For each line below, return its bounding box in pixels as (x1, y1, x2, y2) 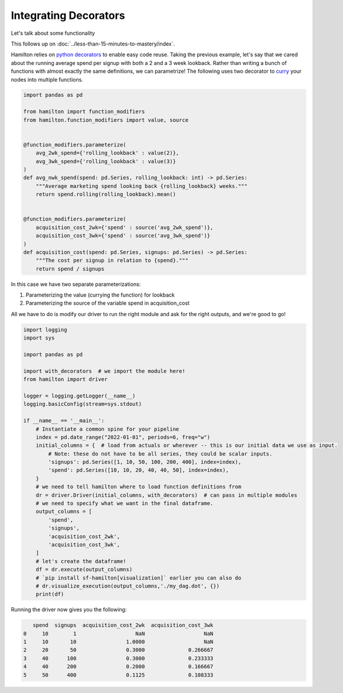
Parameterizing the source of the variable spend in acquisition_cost (25, 300, 190, 307)
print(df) (35, 591, 64, 598)
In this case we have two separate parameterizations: (11, 281, 141, 288)
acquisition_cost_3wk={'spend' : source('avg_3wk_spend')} (35, 232, 211, 239)
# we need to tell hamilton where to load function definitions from (35, 483, 241, 490)
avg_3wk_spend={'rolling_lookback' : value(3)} (35, 158, 177, 165)
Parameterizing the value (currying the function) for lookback (25, 291, 175, 298)
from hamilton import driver (23, 376, 108, 383)
